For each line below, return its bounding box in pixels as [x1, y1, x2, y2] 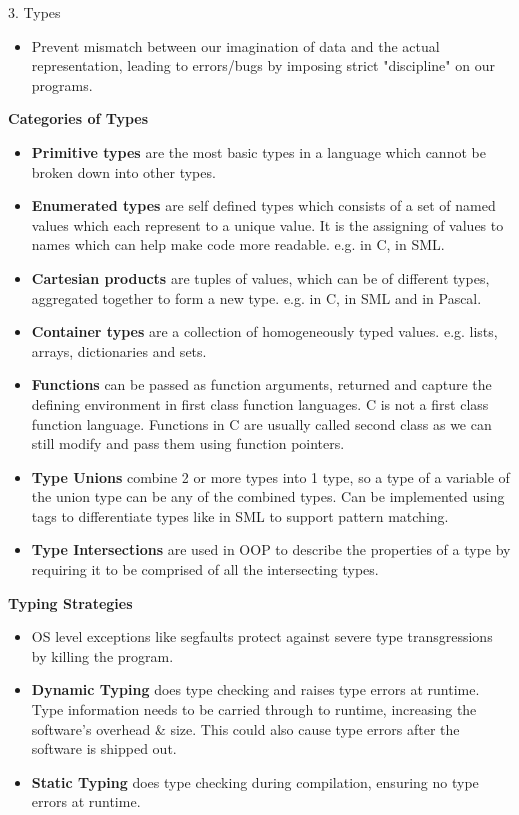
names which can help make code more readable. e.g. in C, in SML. [31, 234, 445, 255]
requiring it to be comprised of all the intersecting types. [31, 559, 379, 580]
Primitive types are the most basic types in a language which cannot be [31, 141, 486, 162]
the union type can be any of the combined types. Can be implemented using [31, 486, 505, 507]
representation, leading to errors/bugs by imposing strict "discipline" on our [31, 55, 495, 76]
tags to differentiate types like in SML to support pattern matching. [31, 505, 449, 526]
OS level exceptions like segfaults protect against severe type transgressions [31, 626, 493, 647]
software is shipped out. [31, 738, 177, 759]
